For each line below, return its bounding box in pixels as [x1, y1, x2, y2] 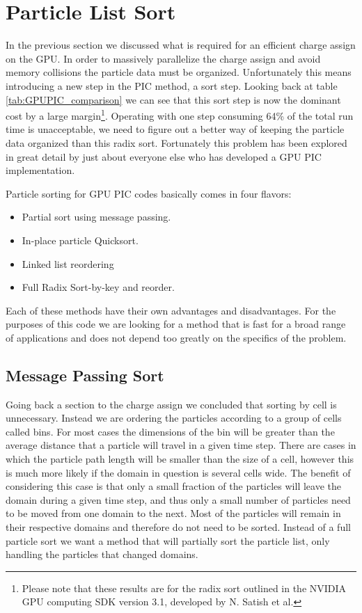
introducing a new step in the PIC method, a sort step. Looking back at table [6, 78, 338, 93]
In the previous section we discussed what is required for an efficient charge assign [6, 38, 356, 52]
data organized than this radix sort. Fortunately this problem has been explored [6, 135, 347, 150]
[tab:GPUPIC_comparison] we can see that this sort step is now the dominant [6, 92, 341, 106]
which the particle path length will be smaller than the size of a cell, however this [6, 452, 354, 466]
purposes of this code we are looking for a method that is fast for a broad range [6, 317, 346, 331]
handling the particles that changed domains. [6, 547, 198, 562]
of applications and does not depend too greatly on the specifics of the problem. [6, 330, 347, 344]
